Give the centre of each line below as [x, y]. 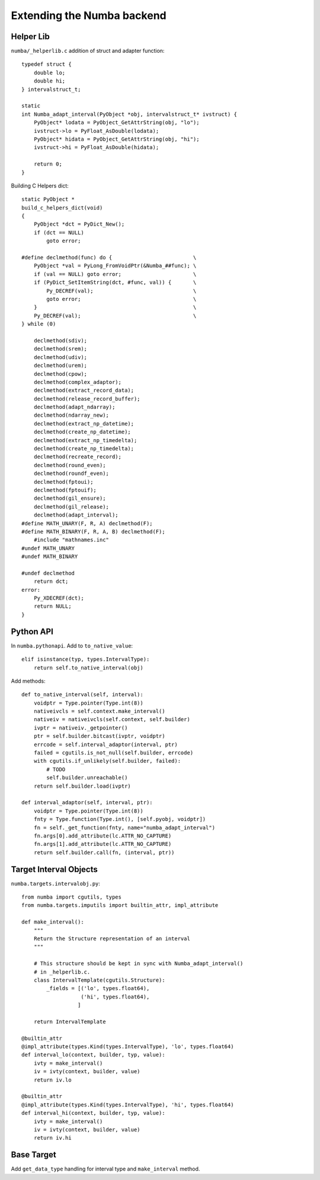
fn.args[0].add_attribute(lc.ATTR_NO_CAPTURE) [103, 836]
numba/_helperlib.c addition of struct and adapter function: [88, 51]
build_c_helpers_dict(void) [62, 207]
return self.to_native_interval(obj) [88, 667]
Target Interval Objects [54, 869]
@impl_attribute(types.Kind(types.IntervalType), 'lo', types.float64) [128, 1047]
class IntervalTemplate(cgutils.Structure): [99, 980]
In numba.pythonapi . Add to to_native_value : [72, 645]
